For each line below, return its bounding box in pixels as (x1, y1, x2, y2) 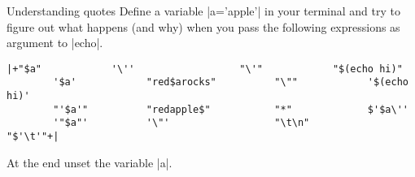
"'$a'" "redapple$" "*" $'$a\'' (53, 103, 408, 115)
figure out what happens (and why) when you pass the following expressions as (7, 18, 400, 35)
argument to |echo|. (7, 34, 103, 51)
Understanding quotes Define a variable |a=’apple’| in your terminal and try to (7, 2, 400, 19)
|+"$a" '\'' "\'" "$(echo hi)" (7, 63, 403, 75)
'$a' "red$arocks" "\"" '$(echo (53, 76, 408, 88)
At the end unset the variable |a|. (7, 153, 173, 171)
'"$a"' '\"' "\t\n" (53, 117, 310, 129)
